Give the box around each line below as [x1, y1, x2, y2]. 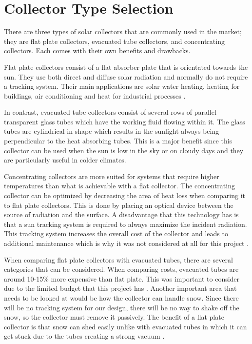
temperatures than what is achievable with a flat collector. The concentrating [4, 181, 235, 191]
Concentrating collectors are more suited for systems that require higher [4, 171, 219, 181]
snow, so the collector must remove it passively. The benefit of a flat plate [4, 312, 224, 322]
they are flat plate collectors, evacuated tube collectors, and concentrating [4, 36, 225, 46]
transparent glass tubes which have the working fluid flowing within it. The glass [4, 116, 245, 126]
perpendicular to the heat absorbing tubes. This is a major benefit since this [4, 136, 233, 146]
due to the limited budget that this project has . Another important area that [4, 283, 237, 293]
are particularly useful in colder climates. [4, 155, 126, 165]
